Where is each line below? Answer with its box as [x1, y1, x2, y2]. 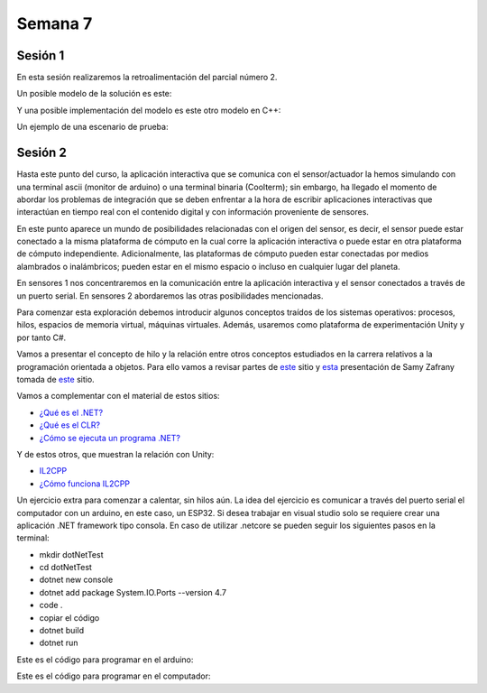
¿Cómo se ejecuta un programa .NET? [39, 432, 180, 443]
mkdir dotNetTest [39, 549, 104, 559]
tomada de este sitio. [16, 374, 95, 384]
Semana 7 [16, 14, 93, 33]
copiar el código [39, 612, 100, 623]
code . [39, 600, 63, 611]
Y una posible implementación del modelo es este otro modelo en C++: [16, 105, 281, 115]
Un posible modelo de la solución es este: [16, 88, 172, 99]
